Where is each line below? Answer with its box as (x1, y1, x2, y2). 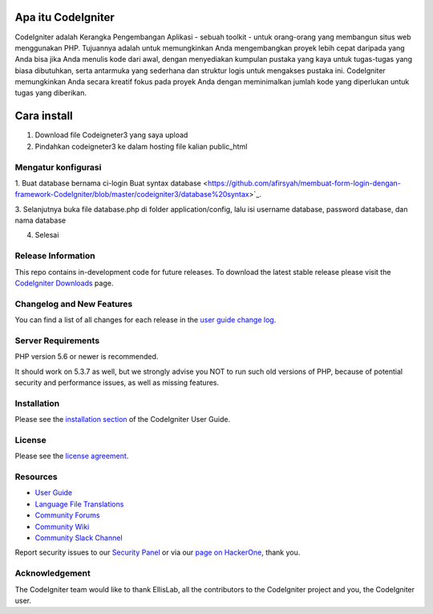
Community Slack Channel (34, 533, 123, 542)
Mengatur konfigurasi (14, 162, 102, 173)
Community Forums (34, 510, 100, 520)
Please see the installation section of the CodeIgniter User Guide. (14, 415, 231, 424)
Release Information (14, 250, 95, 261)
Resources (14, 471, 58, 482)
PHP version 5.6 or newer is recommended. (14, 352, 159, 362)
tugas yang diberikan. (14, 88, 87, 98)
